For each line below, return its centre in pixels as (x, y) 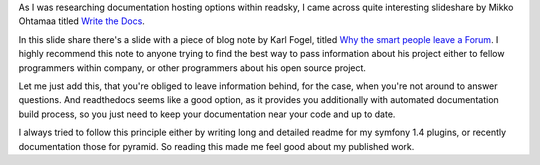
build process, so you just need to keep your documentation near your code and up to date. (207, 114)
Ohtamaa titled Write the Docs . (81, 21)
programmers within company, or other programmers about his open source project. (192, 67)
